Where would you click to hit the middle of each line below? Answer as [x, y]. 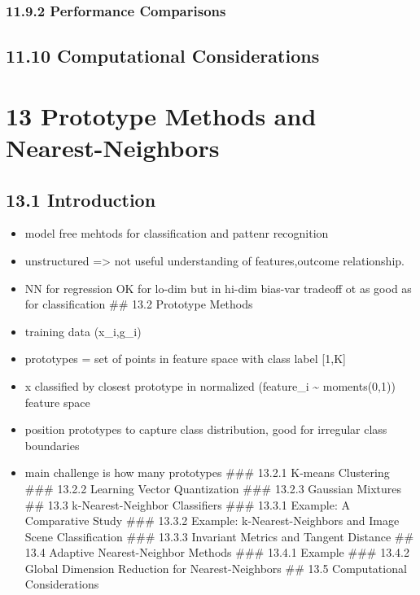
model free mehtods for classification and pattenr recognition [177, 233]
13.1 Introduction [81, 199]
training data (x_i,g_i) [83, 331]
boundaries [52, 445]
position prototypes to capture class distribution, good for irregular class [206, 429]
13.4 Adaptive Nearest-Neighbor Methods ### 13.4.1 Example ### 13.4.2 [217, 552]
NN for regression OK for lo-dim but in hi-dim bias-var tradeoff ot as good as [218, 288]
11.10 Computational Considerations [163, 56]
